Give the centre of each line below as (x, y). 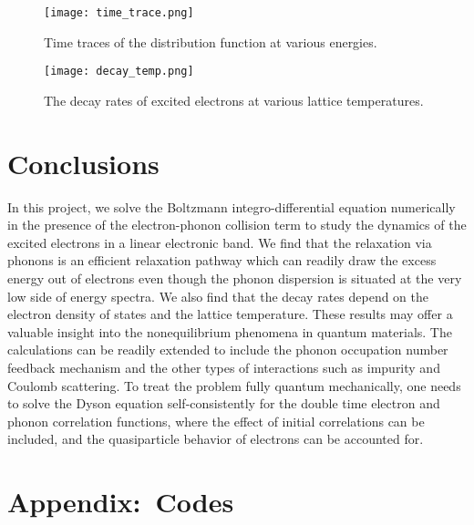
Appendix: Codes (121, 502)
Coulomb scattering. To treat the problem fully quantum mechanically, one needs (234, 385)
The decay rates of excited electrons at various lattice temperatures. (234, 100)
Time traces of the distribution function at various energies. (211, 41)
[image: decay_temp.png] (119, 72)
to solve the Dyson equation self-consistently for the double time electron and (224, 403)
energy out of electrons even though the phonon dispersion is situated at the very (235, 278)
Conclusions (83, 163)
